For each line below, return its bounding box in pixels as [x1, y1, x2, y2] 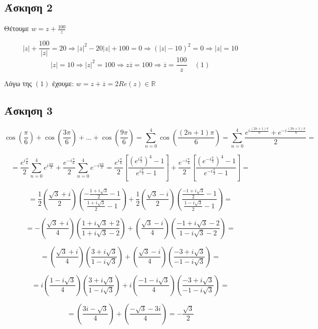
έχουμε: [52, 78, 74, 89]
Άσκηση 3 [4, 103, 53, 118]
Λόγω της [4, 78, 32, 89]
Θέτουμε [4, 23, 29, 34]
